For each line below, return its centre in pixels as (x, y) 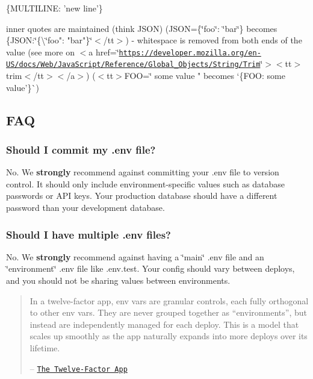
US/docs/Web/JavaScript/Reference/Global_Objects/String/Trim (133, 65)
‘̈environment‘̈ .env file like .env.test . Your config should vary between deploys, (150, 268)
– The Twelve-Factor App (79, 368)
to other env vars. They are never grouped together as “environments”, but (168, 312)
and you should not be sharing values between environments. (118, 280)
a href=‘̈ (104, 52)
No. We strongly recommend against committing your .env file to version (143, 172)
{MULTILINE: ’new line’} (54, 8)
